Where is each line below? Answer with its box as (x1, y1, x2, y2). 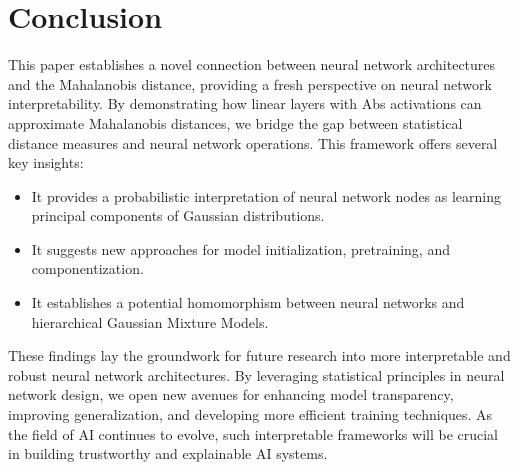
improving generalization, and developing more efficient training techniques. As (8, 404, 493, 425)
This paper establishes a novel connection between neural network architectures (8, 54, 496, 75)
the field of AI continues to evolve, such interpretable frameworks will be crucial (8, 423, 499, 444)
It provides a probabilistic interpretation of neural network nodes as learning (31, 185, 502, 206)
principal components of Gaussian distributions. (31, 205, 325, 226)
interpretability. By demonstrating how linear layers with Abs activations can (8, 93, 482, 114)
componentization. (31, 258, 144, 279)
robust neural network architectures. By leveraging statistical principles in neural (8, 364, 505, 385)
